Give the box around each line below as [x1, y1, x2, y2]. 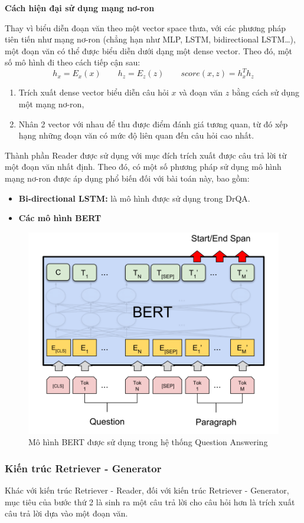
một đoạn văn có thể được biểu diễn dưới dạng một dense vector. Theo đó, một [5, 44, 292, 57]
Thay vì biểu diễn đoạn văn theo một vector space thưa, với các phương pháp [5, 21, 286, 34]
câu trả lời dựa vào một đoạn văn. [5, 507, 128, 519]
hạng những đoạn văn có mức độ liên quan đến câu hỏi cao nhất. [18, 129, 254, 142]
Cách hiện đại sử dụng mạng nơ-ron [5, 2, 155, 14]
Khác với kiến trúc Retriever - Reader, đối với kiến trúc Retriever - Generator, [5, 484, 289, 496]
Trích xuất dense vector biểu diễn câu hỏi [18, 86, 169, 98]
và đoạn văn [179, 86, 223, 98]
